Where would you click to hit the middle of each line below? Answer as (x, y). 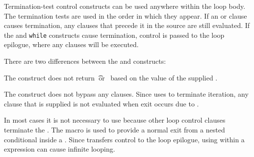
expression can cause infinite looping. (60, 149)
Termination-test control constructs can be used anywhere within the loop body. (125, 6)
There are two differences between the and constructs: (85, 61)
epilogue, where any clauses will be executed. (71, 44)
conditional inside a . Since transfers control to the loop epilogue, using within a (124, 139)
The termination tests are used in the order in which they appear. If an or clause (126, 15)
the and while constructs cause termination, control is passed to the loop (114, 35)
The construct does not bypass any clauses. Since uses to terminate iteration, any (126, 94)
